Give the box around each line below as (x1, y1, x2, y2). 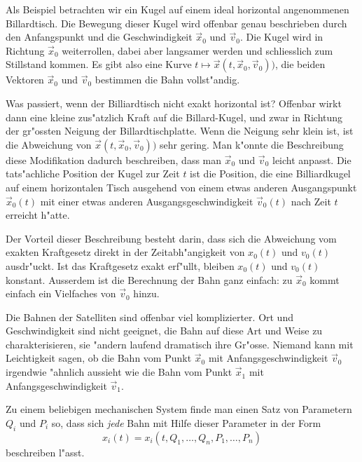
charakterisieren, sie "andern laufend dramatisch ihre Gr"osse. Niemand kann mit (6, 337, 354, 351)
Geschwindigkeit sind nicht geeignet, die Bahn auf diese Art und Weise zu (6, 323, 323, 338)
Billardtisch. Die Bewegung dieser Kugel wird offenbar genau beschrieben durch (6, 15, 347, 30)
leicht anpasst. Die (272, 152, 351, 167)
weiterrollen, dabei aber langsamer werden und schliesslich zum (62, 43, 333, 57)
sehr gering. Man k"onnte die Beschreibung (160, 137, 344, 151)
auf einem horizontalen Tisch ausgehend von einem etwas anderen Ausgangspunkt (6, 179, 357, 194)
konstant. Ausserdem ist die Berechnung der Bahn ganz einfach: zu (6, 272, 293, 287)
